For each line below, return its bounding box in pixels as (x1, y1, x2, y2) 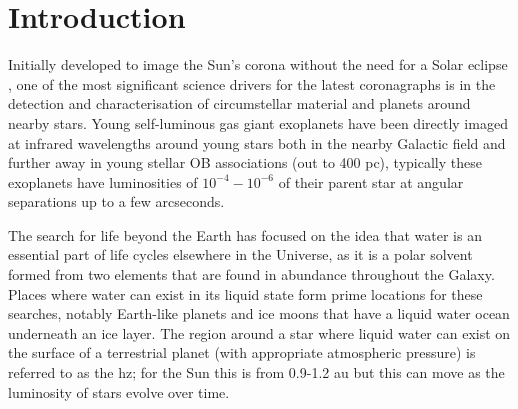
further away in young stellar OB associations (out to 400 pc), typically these (8, 152, 482, 173)
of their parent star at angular (278, 171, 464, 192)
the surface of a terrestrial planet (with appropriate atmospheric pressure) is (8, 342, 476, 363)
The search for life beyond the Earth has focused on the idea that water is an (8, 224, 482, 245)
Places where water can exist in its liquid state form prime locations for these (8, 283, 483, 304)
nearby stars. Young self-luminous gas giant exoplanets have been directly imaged (8, 112, 508, 133)
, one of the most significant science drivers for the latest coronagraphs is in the (8, 73, 496, 94)
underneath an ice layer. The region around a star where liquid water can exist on (8, 322, 511, 343)
